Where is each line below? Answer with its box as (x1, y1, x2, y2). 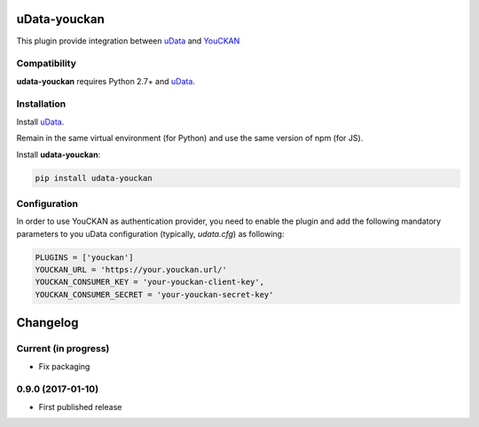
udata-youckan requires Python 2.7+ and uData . (16, 75, 195, 86)
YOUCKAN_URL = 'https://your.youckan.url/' (35, 265, 228, 275)
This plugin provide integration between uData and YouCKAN (16, 36, 240, 46)
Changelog (16, 315, 79, 330)
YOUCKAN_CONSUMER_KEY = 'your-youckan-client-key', (35, 277, 265, 288)
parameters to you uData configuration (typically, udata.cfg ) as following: (16, 228, 285, 239)
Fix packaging (38, 360, 90, 372)
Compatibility (16, 58, 77, 70)
